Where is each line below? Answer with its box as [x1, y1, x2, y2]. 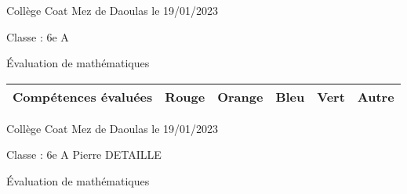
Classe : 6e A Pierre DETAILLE [6, 146, 162, 163]
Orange [217, 87, 263, 106]
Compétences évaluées [13, 87, 153, 106]
